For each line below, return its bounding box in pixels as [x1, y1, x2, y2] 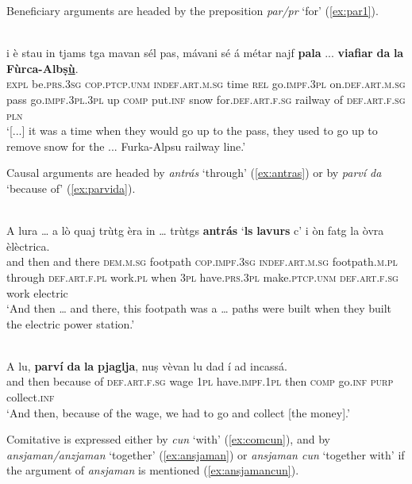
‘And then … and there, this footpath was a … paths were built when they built [6, 300, 391, 317]
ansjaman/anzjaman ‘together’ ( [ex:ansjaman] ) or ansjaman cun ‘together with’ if [6, 446, 405, 463]
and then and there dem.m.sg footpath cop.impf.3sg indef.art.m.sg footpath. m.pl [6, 253, 398, 270]
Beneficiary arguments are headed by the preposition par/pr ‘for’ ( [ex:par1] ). [6, 2, 379, 18]
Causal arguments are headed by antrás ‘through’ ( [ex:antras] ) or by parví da [6, 164, 382, 181]
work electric [6, 284, 68, 301]
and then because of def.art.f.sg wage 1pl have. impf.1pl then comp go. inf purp [6, 373, 394, 390]
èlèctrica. [6, 237, 50, 254]
